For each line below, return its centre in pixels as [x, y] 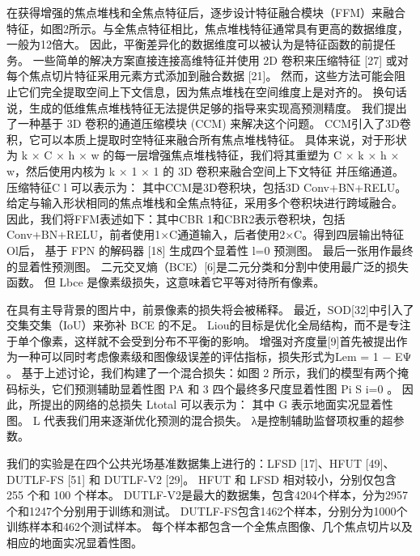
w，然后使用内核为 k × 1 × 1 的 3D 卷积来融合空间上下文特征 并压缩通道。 [205, 170]
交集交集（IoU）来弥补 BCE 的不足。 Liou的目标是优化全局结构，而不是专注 [209, 325]
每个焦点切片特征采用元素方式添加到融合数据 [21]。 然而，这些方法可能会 [201, 76]
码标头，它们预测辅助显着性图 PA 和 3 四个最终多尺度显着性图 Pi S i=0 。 [203, 388]
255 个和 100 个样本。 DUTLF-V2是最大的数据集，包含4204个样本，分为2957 [208, 495]
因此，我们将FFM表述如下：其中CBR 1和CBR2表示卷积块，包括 [176, 218]
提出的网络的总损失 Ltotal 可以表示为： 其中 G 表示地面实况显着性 [216, 404]
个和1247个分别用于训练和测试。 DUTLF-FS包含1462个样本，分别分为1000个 [207, 510]
